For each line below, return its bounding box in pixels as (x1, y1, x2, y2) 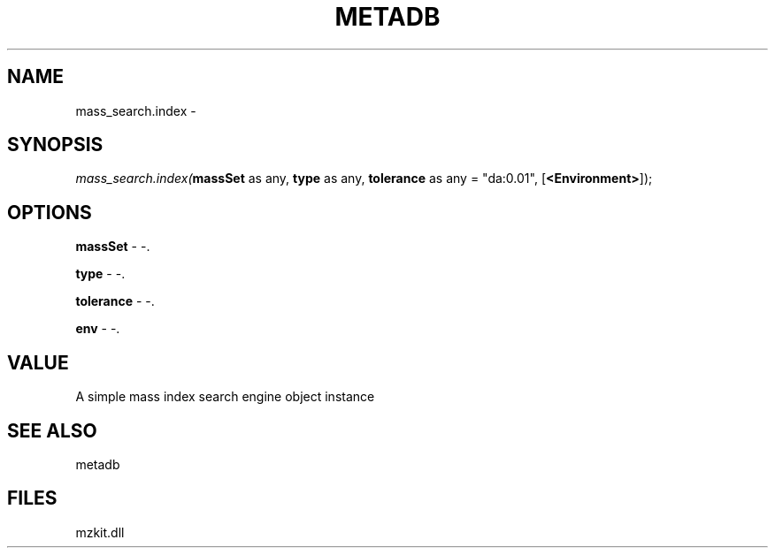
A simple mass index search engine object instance (75, 389, 375, 405)
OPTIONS (7, 201, 92, 224)
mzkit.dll (75, 524, 125, 540)
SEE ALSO (7, 419, 97, 442)
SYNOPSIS (7, 133, 104, 156)
